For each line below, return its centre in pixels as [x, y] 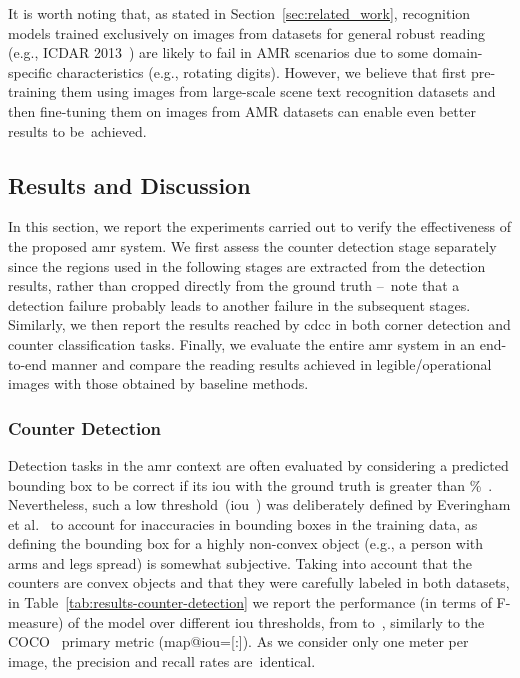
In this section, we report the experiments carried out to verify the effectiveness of [260, 226]
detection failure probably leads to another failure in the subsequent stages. [239, 304]
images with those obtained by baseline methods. [158, 383]
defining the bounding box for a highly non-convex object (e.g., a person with [246, 543]
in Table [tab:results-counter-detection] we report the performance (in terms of [250, 602]
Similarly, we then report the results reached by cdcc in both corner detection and [259, 324]
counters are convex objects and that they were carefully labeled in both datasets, [259, 582]
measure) [36, 621]
